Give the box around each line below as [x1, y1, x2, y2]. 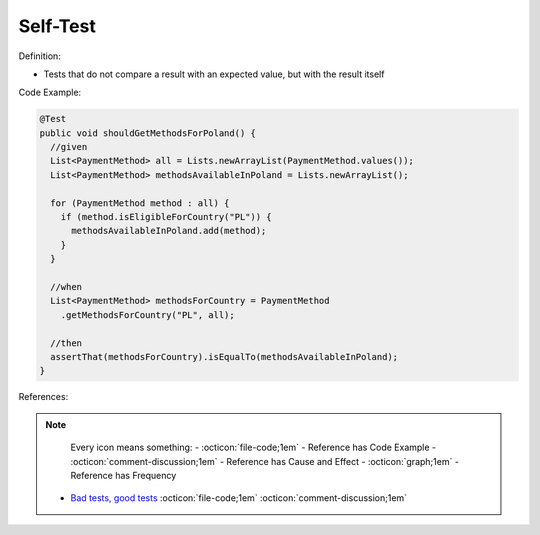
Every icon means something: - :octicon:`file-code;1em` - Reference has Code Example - [70, 441, 437, 454]
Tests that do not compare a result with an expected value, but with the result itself [43, 68, 385, 80]
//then [50, 337, 83, 349]
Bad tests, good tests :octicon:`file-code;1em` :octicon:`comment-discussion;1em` [70, 492, 408, 504]
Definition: [18, 50, 62, 62]
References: [18, 391, 69, 403]
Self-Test [18, 15, 97, 37]
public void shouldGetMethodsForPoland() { [39, 127, 257, 139]
